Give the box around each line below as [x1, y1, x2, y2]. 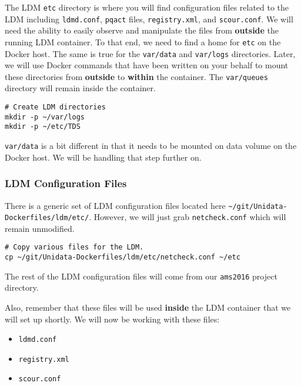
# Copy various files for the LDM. [5, 243, 144, 252]
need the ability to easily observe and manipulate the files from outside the [5, 24, 279, 36]
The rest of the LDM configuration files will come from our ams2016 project [5, 269, 277, 282]
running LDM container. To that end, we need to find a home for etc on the [5, 35, 281, 48]
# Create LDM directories [5, 103, 106, 112]
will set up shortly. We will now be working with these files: [5, 312, 220, 325]
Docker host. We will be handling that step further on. [5, 151, 202, 163]
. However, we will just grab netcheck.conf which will [89, 211, 286, 223]
